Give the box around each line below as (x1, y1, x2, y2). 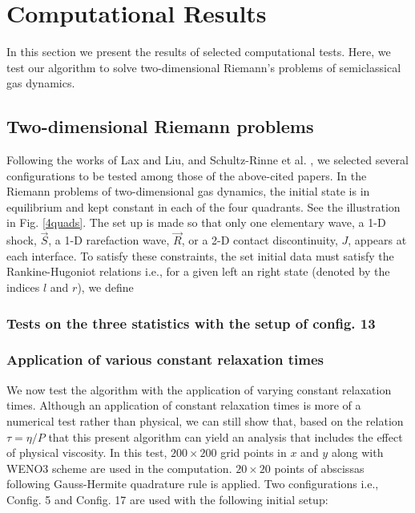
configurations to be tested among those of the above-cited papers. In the (6, 167, 367, 184)
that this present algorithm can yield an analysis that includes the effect (48, 428, 403, 445)
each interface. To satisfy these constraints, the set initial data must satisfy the (6, 247, 394, 264)
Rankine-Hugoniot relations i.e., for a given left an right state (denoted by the (6, 263, 390, 280)
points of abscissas (274, 459, 365, 476)
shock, (6, 232, 37, 248)
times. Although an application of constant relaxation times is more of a (6, 397, 361, 414)
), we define (77, 279, 134, 296)
